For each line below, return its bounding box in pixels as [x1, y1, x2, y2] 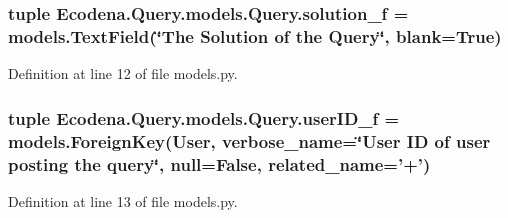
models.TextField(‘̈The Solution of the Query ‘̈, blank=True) [8, 23, 502, 48]
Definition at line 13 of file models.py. [8, 190, 238, 211]
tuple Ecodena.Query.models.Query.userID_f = [8, 105, 400, 130]
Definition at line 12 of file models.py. [8, 63, 238, 84]
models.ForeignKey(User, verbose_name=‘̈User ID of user [8, 128, 491, 153]
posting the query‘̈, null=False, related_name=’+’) [8, 151, 431, 176]
